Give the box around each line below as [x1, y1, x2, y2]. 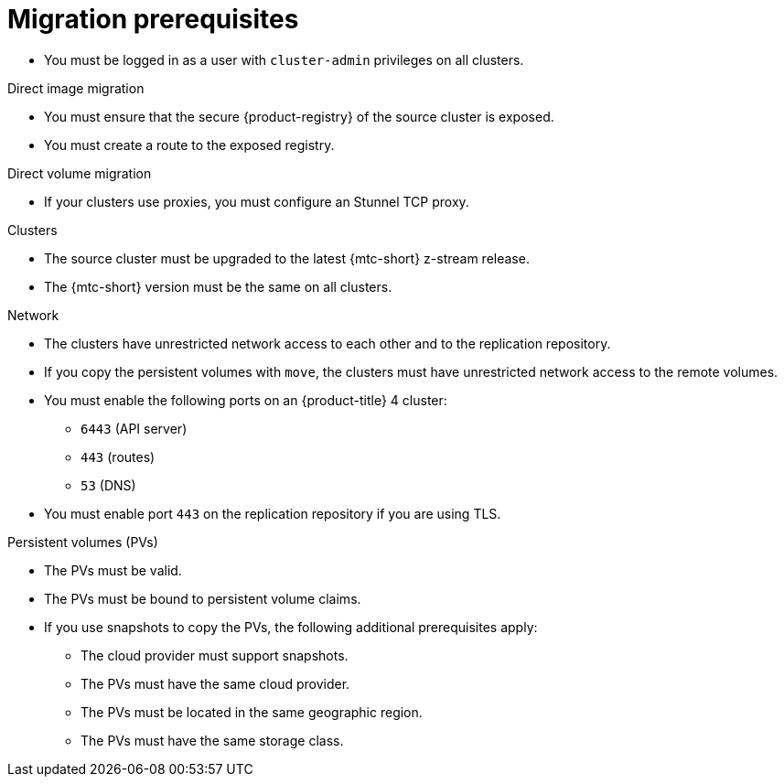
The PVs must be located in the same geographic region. [81, 703, 423, 720]
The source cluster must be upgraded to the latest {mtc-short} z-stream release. [44, 250, 530, 266]
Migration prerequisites [7, 4, 299, 35]
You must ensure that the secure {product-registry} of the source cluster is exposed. [44, 108, 554, 124]
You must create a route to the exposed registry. [44, 136, 335, 153]
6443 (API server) [81, 420, 188, 436]
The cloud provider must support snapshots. [81, 647, 349, 663]
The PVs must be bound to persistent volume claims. [44, 590, 361, 607]
